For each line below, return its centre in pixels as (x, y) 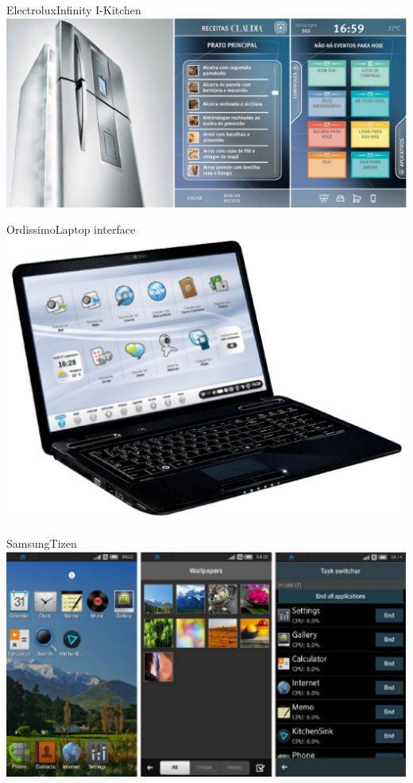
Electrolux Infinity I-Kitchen (74, 10)
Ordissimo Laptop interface (71, 229)
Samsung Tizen (42, 543)
